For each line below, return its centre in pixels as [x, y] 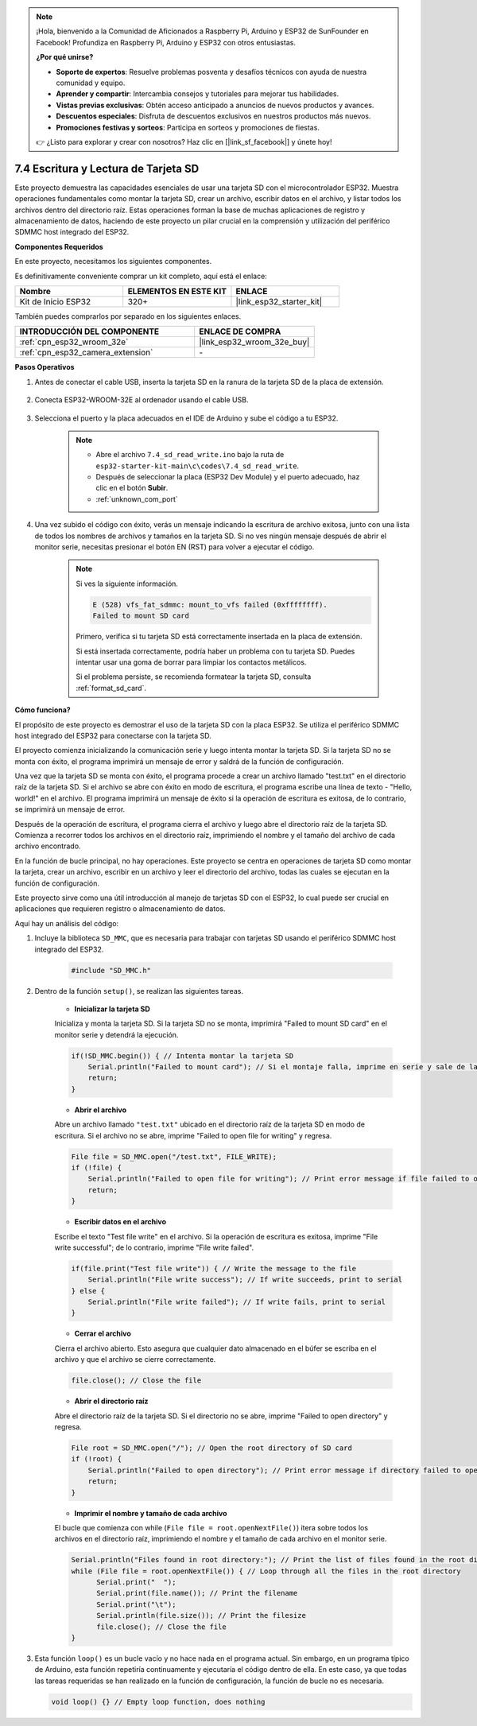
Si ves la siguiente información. [127, 584]
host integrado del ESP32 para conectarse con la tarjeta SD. [113, 735]
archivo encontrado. [48, 846]
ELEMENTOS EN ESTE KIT [177, 291]
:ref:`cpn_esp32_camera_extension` [86, 352]
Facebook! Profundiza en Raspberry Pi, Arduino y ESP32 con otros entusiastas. [166, 42]
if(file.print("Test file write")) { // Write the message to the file [214, 1268]
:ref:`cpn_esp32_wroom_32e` [74, 342]
